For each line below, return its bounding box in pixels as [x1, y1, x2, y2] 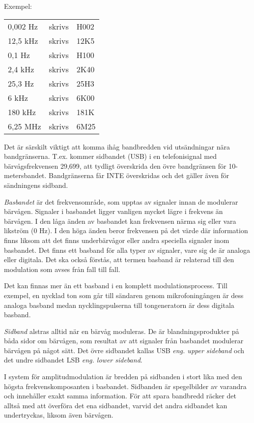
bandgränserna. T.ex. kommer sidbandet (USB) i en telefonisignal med [4, 151, 217, 161]
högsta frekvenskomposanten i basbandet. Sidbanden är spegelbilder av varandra [4, 381, 247, 391]
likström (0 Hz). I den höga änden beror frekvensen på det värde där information [4, 225, 248, 236]
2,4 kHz [8, 63, 34, 75]
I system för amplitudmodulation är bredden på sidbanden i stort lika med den [4, 371, 242, 382]
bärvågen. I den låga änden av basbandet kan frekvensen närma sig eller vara [4, 215, 236, 226]
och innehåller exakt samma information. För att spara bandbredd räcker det [4, 391, 236, 401]
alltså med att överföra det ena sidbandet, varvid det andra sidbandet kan [4, 400, 227, 410]
